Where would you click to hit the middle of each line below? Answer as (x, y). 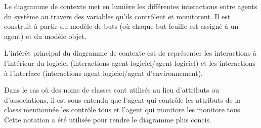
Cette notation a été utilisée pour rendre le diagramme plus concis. (108, 119)
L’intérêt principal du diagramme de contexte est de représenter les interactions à (130, 53)
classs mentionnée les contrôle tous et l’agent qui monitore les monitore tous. (123, 110)
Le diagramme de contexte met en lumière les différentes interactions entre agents (131, 6)
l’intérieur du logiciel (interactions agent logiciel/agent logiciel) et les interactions (130, 62)
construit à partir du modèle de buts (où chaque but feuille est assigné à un (121, 26)
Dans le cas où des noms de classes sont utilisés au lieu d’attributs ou (112, 90)
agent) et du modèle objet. (45, 36)
